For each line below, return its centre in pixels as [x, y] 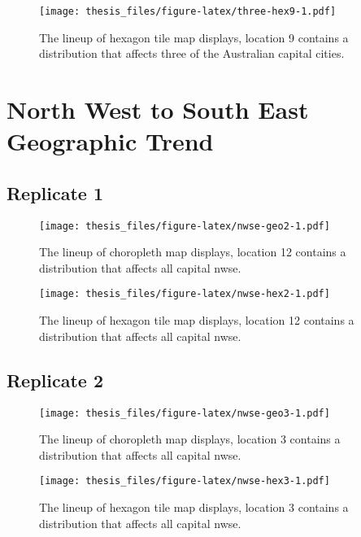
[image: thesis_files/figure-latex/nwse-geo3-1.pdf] [185, 413]
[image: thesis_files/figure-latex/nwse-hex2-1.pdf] [185, 294]
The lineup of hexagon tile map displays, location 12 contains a [197, 320]
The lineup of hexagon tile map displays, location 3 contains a [194, 507]
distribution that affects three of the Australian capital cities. [192, 53]
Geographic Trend [110, 141]
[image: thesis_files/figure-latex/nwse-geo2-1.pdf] [185, 226]
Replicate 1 [55, 192]
